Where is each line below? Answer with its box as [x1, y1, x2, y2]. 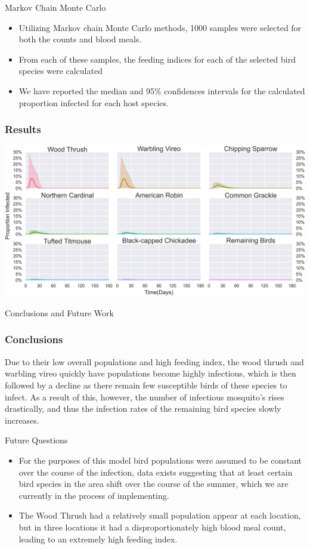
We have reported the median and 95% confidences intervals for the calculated [18, 84, 305, 97]
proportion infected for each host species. [18, 96, 169, 109]
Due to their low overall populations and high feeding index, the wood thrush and [5, 355, 304, 368]
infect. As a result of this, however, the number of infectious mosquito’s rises [5, 390, 284, 403]
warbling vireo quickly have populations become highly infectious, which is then [5, 367, 296, 380]
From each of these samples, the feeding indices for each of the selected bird [18, 53, 296, 65]
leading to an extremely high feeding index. [18, 532, 178, 545]
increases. [5, 414, 39, 426]
